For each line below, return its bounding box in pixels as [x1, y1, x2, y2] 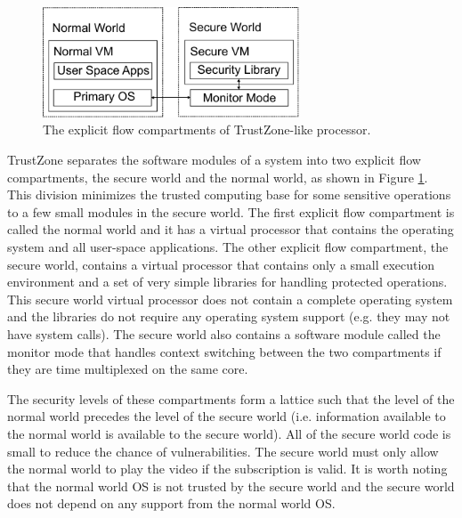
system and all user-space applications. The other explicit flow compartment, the [7, 238, 449, 255]
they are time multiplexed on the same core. [7, 360, 248, 378]
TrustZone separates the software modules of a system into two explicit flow [7, 150, 421, 169]
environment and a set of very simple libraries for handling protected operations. [7, 272, 448, 291]
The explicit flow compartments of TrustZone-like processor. [43, 120, 371, 139]
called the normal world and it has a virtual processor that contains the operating [7, 220, 454, 239]
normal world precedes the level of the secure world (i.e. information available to [7, 407, 446, 425]
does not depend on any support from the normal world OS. [7, 494, 336, 513]
